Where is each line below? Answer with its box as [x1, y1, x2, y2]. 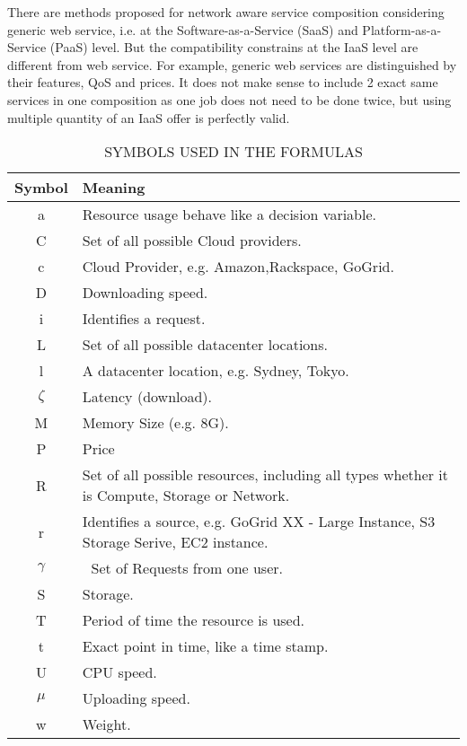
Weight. [82, 714, 131, 735]
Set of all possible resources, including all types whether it [82, 464, 449, 486]
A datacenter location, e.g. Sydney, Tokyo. [82, 360, 349, 382]
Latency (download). [82, 386, 213, 408]
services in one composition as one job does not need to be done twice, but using [7, 90, 452, 109]
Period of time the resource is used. [82, 610, 305, 631]
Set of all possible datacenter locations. [82, 334, 328, 355]
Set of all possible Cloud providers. [82, 230, 302, 251]
